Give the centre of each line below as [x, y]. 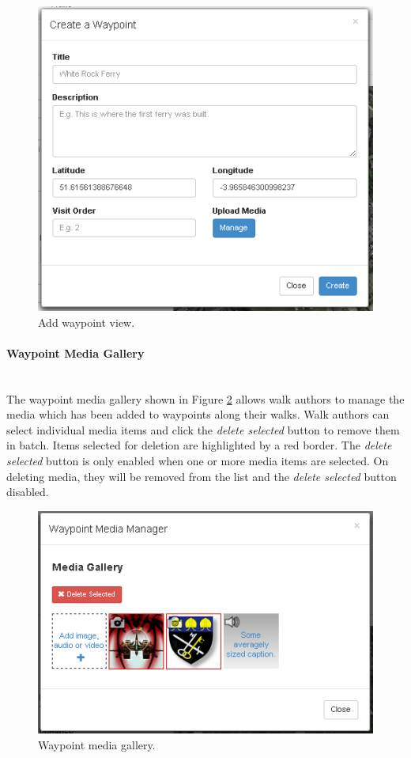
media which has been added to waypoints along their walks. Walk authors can [198, 414]
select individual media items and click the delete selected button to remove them [203, 429]
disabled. [28, 492]
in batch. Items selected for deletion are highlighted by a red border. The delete [199, 445]
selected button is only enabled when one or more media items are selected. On [198, 461]
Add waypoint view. [87, 322]
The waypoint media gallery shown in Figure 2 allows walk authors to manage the [205, 398]
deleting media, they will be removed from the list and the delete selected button [202, 476]
